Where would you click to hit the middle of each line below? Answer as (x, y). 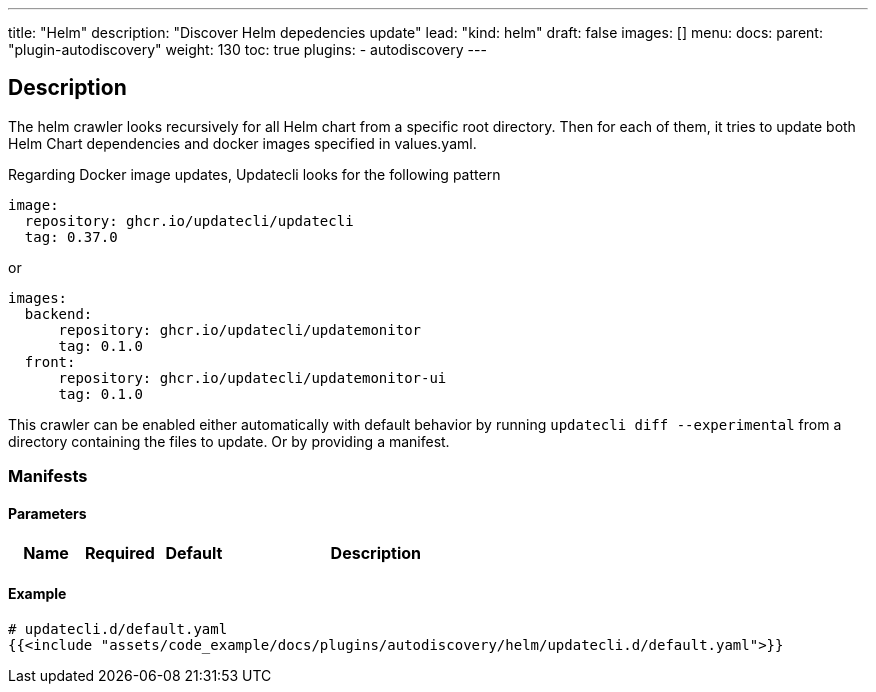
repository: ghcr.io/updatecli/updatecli (189, 220)
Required (119, 553)
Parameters (47, 513)
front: (50, 361)
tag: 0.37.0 (71, 236)
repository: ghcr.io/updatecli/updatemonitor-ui (252, 377)
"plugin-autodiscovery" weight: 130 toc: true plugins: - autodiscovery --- (247, 49)
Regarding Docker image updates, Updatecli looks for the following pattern (254, 174)
